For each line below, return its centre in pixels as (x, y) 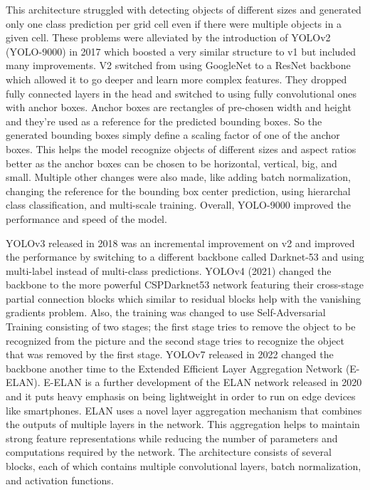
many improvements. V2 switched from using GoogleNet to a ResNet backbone (178, 65)
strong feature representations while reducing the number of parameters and (172, 438)
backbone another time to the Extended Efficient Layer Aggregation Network (174, 368)
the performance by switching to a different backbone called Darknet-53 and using (185, 257)
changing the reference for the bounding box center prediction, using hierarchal (178, 191)
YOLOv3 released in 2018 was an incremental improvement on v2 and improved (180, 243)
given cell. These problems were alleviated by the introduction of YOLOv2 (168, 37)
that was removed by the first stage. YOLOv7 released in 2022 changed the (170, 354)
